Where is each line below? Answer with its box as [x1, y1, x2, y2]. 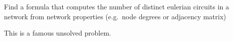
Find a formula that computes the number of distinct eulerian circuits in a [4, 1, 229, 11]
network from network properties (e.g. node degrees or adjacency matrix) [4, 11, 227, 21]
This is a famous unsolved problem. [4, 28, 111, 38]
